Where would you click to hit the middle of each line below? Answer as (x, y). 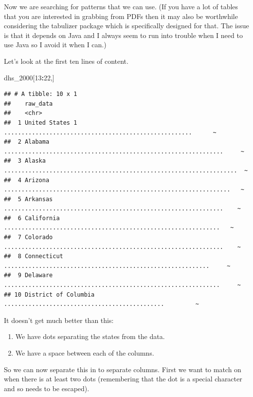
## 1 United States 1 (41, 123)
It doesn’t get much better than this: (59, 320)
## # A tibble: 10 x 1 (41, 94)
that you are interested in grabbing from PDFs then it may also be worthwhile (121, 16)
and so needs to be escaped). (47, 388)
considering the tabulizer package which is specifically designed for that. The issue (126, 26)
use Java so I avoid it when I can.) (55, 45)
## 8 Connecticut (34, 256)
